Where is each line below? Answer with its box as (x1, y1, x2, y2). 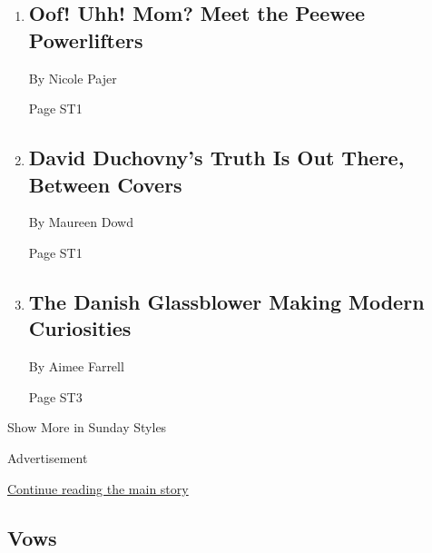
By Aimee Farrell (28, 357, 124, 376)
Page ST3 (28, 387, 83, 406)
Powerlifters (28, 25, 143, 54)
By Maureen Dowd (28, 212, 133, 232)
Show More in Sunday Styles (7, 418, 167, 437)
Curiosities (28, 314, 132, 342)
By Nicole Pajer (28, 68, 117, 87)
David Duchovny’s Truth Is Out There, (28, 143, 405, 172)
